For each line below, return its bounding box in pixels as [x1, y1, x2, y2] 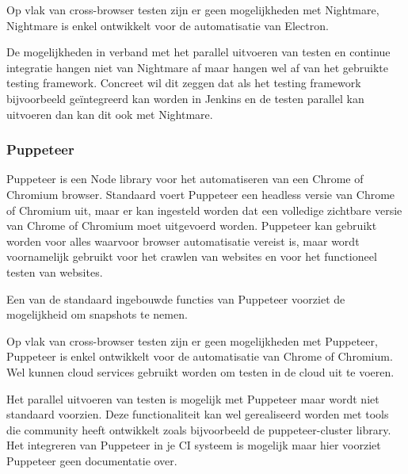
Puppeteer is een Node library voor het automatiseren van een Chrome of [6, 170, 364, 187]
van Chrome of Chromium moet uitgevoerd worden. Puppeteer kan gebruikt [6, 217, 377, 234]
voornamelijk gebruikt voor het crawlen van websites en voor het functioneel [6, 248, 377, 265]
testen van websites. [6, 263, 103, 280]
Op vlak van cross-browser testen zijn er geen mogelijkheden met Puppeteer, [6, 332, 378, 349]
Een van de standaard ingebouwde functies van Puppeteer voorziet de [6, 290, 345, 307]
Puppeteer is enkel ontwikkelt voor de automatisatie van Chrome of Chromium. [6, 348, 393, 365]
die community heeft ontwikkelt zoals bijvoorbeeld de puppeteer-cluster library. [6, 421, 391, 438]
